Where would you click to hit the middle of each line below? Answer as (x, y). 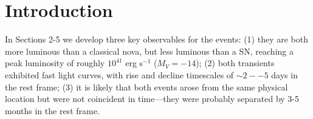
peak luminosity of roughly (55, 63)
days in (284, 74)
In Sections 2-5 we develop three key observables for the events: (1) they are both (156, 39)
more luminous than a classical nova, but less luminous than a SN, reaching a (149, 51)
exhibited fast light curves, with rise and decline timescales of (119, 74)
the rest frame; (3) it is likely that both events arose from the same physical (146, 87)
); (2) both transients (235, 63)
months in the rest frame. (52, 110)
